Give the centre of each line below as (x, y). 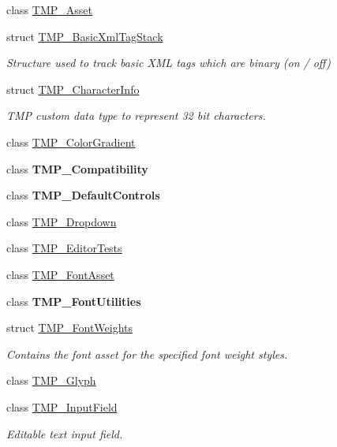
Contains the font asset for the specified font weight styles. (147, 354)
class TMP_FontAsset (60, 274)
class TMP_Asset (49, 9)
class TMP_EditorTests (64, 248)
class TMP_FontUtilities (74, 301)
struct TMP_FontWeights (70, 328)
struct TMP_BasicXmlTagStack (85, 36)
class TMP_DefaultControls (83, 195)
